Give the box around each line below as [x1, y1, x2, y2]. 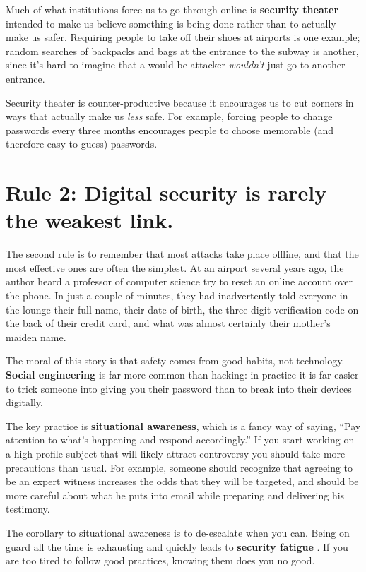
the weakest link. [6, 205, 174, 234]
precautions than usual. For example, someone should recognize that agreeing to [6, 460, 353, 475]
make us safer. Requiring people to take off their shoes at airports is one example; [6, 30, 360, 44]
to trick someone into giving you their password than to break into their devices [6, 381, 352, 395]
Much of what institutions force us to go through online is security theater [6, 2, 339, 16]
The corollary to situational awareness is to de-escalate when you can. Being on [6, 525, 350, 540]
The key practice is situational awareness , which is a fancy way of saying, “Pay [6, 418, 361, 433]
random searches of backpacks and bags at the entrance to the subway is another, [6, 43, 359, 58]
